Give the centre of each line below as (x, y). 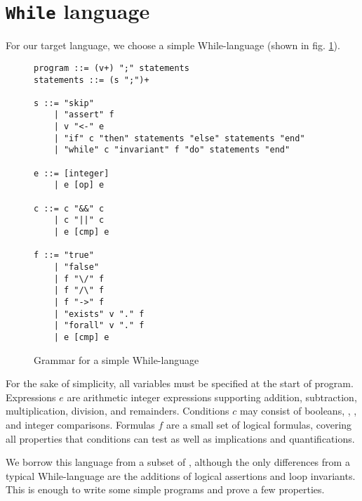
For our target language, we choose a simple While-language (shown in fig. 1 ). (173, 45)
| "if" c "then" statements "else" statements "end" (179, 138)
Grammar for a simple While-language (116, 359)
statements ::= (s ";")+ (92, 80)
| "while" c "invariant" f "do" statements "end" (172, 150)
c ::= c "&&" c (69, 208)
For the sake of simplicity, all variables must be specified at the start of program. (180, 383)
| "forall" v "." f (99, 326)
